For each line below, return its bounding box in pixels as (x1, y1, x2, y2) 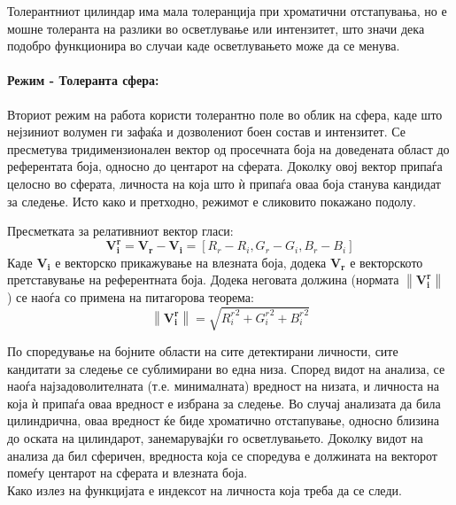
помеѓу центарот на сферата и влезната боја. (7, 463, 248, 482)
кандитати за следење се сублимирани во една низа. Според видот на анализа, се (7, 359, 445, 377)
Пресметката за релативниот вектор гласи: (7, 221, 234, 240)
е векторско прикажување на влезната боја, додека (55, 252, 327, 271)
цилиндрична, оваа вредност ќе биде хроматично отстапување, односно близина (7, 411, 440, 430)
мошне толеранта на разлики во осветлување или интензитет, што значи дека (7, 19, 425, 37)
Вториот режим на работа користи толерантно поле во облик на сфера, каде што (7, 105, 443, 123)
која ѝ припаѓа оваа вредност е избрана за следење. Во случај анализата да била (7, 393, 441, 412)
